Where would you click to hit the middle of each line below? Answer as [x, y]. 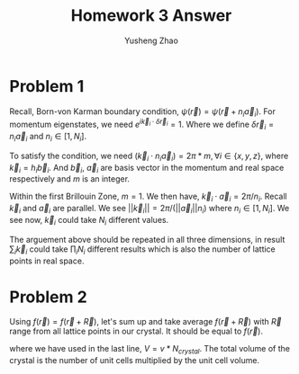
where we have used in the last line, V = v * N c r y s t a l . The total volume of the [150, 350]
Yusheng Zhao [151, 40]
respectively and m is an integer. [70, 179]
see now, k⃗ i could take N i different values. [89, 221]
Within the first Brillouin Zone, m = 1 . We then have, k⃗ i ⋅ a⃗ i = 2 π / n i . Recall [148, 197]
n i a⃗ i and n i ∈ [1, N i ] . [48, 137]
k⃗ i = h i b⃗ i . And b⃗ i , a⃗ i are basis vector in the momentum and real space [147, 169]
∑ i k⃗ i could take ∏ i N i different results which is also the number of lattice [143, 250]
